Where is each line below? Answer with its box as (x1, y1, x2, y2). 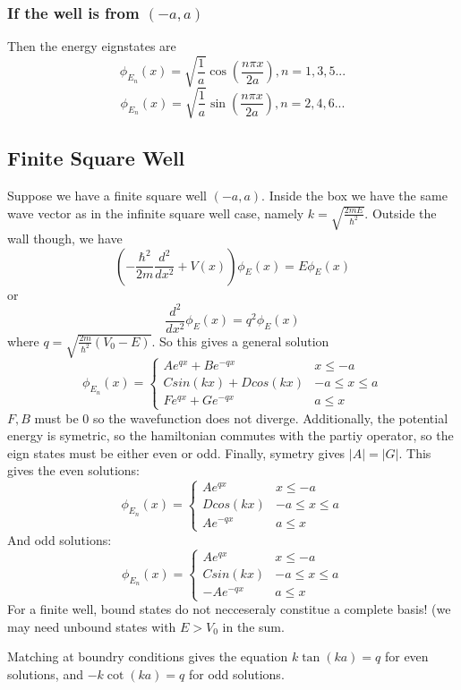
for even (384, 647, 429, 666)
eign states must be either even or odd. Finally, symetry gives (7, 443, 346, 462)
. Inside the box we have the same (261, 186, 448, 205)
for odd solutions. (188, 664, 285, 683)
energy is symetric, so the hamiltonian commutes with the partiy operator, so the (7, 426, 454, 445)
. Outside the (364, 203, 437, 222)
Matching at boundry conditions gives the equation (7, 647, 288, 666)
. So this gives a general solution (151, 331, 329, 350)
